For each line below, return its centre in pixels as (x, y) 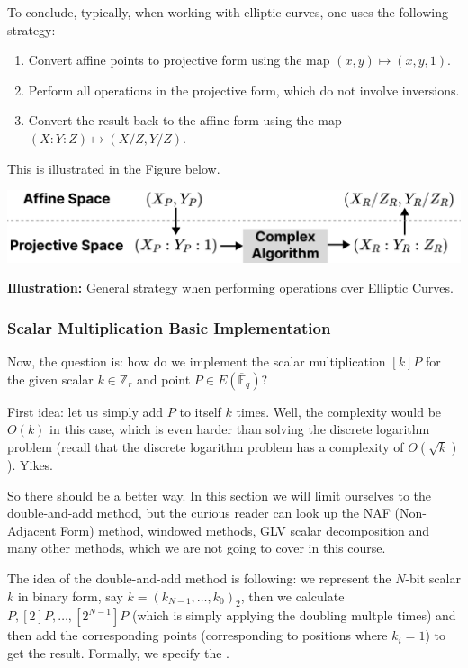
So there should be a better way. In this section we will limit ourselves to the (220, 495)
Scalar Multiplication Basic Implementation (169, 327)
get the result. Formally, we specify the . (118, 653)
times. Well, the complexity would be (339, 411)
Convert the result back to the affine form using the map (185, 120)
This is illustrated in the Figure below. (114, 168)
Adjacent (32, 530)
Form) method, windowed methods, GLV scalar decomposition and (245, 530)
